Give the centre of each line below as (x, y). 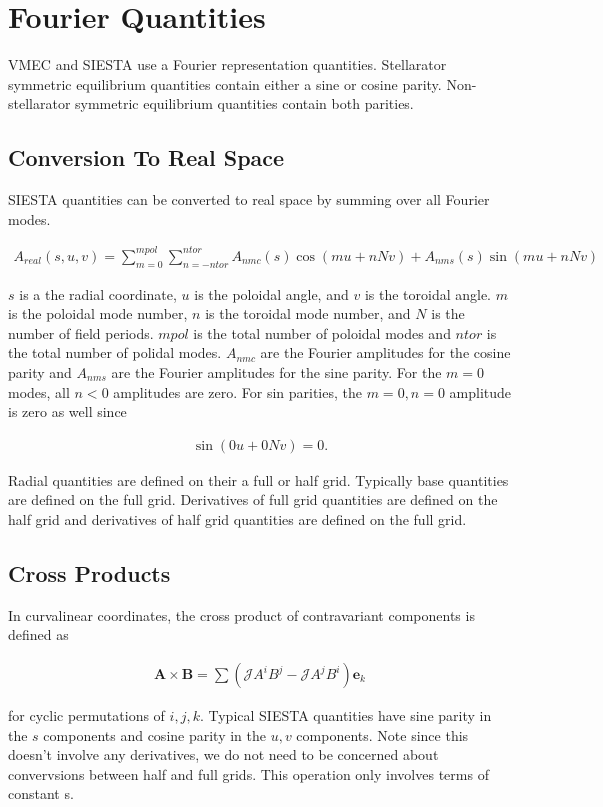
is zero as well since (67, 411)
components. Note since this (382, 734)
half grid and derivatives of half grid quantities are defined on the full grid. (237, 519)
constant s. (41, 793)
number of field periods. (81, 332)
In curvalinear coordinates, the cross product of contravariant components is (241, 614)
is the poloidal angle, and (271, 293)
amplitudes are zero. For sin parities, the (237, 391)
